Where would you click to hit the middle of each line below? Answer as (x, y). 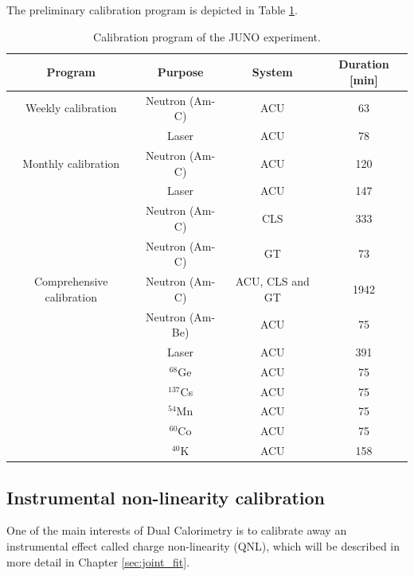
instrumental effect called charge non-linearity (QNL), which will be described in (203, 546)
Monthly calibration (71, 163)
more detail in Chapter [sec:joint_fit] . (98, 561)
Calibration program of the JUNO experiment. (207, 36)
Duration (364, 64)
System (272, 71)
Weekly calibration (71, 108)
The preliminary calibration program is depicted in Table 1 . (152, 10)
